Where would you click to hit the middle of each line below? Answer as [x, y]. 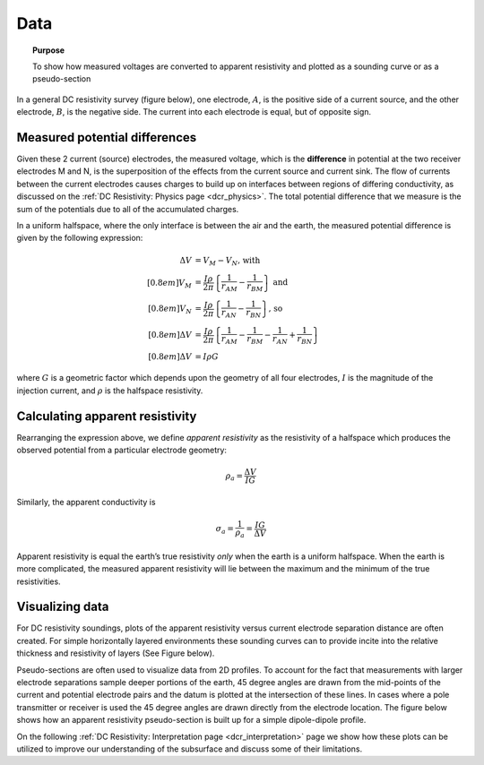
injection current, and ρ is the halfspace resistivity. [110, 391]
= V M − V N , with [228, 262]
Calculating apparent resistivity [107, 416]
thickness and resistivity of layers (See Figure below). [116, 653]
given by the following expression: [80, 238]
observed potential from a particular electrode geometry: [122, 450]
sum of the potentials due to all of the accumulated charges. [128, 209]
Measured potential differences [107, 138]
